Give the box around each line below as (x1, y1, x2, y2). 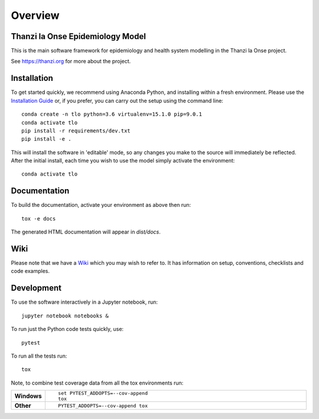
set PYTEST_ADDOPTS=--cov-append (58, 390, 148, 397)
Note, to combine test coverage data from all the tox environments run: (11, 379, 184, 386)
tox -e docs (21, 215, 56, 222)
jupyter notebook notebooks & (21, 312, 109, 319)
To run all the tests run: (11, 352, 67, 359)
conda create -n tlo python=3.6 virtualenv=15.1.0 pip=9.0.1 (21, 111, 202, 118)
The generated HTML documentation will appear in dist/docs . (11, 228, 161, 236)
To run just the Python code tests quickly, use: (11, 326, 124, 333)
